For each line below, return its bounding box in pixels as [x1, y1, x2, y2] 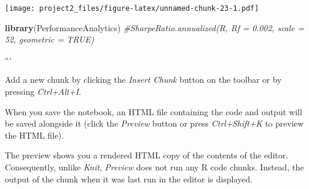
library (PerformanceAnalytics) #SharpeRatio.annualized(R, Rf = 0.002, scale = [5, 21, 304, 34]
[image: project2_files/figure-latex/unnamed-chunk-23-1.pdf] [5, 4, 259, 13]
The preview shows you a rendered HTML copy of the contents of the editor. [5, 149, 289, 161]
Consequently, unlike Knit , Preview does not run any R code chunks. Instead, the [5, 161, 304, 173]
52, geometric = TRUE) [5, 33, 94, 46]
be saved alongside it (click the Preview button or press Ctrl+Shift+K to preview [5, 117, 304, 130]
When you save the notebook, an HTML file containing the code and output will [5, 105, 302, 118]
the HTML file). [5, 128, 64, 141]
